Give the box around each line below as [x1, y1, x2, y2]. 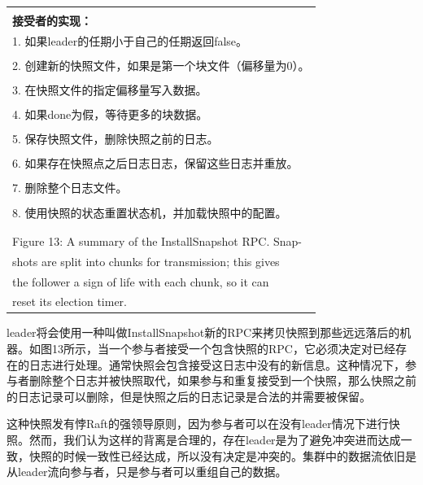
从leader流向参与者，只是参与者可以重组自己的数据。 [7, 463, 287, 480]
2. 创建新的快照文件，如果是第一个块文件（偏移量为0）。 [12, 56, 310, 73]
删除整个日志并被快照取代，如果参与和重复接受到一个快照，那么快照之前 [28, 372, 416, 389]
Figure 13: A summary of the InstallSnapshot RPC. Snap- [12, 232, 302, 249]
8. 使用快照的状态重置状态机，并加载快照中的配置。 [12, 203, 287, 221]
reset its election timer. [12, 293, 127, 310]
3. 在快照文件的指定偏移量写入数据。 [12, 81, 207, 98]
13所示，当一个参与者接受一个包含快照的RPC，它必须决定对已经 [51, 340, 395, 357]
